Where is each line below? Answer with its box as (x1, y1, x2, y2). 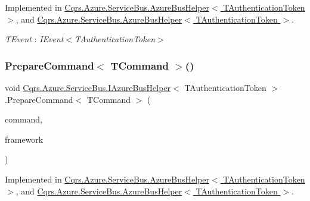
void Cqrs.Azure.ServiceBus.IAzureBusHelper (5, 81, 171, 93)
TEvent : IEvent (5, 33, 64, 45)
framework (5, 133, 44, 145)
